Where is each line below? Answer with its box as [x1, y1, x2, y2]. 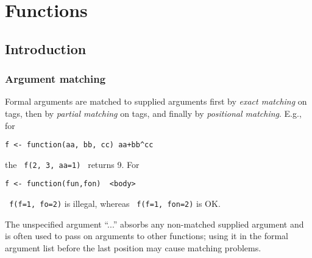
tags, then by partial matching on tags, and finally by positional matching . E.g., [5, 106, 302, 119]
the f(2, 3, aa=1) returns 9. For [5, 158, 140, 170]
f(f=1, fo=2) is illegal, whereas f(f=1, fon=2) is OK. [9, 197, 221, 210]
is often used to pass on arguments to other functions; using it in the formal [5, 229, 288, 242]
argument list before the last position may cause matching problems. [5, 241, 261, 254]
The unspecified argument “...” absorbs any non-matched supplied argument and [5, 217, 304, 230]
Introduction [5, 39, 87, 58]
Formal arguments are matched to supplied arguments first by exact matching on [5, 95, 307, 108]
